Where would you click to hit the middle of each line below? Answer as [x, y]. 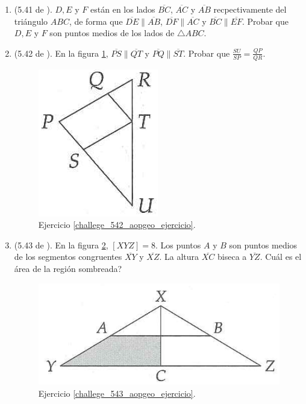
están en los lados [123, 9]
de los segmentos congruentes [68, 257]
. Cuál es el [281, 257]
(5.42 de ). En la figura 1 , [61, 53]
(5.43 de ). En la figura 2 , [61, 245]
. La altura [179, 257]
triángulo [31, 21]
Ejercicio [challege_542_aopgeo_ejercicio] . [117, 225]
